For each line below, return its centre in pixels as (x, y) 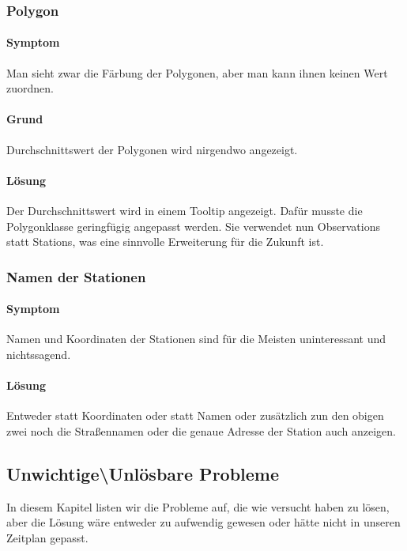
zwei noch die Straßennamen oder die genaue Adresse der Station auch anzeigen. (202, 431)
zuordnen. (30, 88)
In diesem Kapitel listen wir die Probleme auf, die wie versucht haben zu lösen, (198, 506)
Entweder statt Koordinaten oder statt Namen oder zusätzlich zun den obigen (195, 415)
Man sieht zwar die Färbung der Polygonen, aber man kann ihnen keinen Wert (197, 72)
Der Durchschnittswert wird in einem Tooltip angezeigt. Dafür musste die (185, 211)
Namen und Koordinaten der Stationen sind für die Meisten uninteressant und (196, 339)
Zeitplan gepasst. (47, 538)
